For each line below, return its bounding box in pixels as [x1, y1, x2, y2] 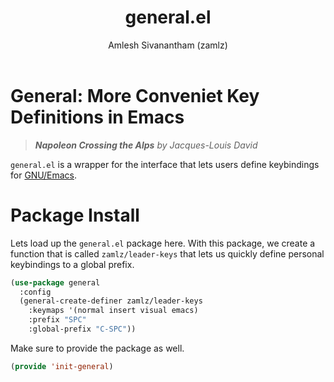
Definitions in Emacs [10, 106, 185, 128]
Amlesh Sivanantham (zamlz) [108, 39, 228, 51]
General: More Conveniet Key [10, 84, 260, 107]
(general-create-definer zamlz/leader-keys [19, 296, 203, 306]
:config [19, 287, 52, 297]
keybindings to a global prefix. [10, 258, 135, 270]
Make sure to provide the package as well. [10, 342, 185, 354]
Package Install [10, 204, 140, 226]
